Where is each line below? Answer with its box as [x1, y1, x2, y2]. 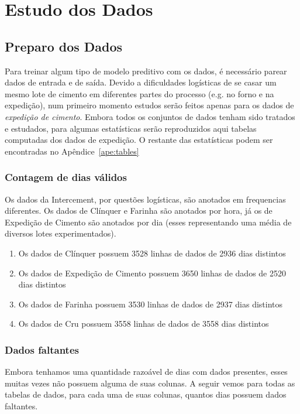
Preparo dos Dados [5, 37, 123, 55]
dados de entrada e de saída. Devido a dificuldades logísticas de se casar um [5, 76, 277, 88]
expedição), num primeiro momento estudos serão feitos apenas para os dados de [5, 99, 294, 111]
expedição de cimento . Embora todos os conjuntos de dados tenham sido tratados [5, 110, 295, 122]
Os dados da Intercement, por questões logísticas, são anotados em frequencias [5, 193, 286, 205]
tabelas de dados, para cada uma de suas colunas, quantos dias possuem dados [5, 388, 287, 401]
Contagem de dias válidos [5, 170, 127, 184]
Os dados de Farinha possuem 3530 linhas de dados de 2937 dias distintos [18, 297, 283, 310]
